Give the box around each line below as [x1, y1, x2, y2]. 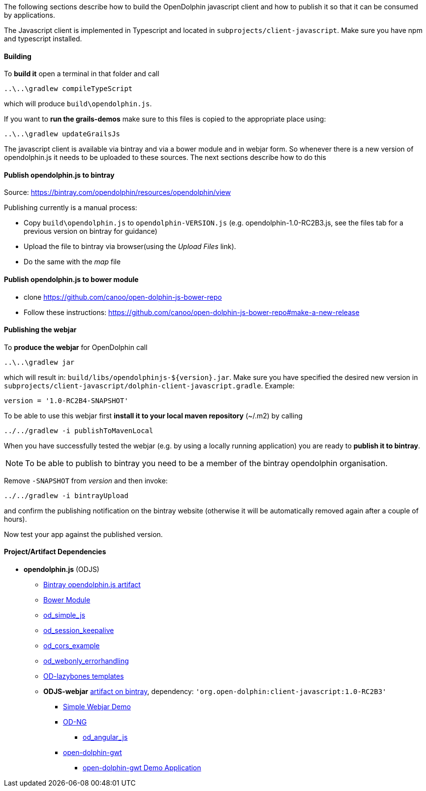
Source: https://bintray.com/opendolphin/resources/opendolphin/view [4, 188, 231, 197]
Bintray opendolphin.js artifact [43, 580, 141, 589]
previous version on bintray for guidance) [24, 227, 157, 236]
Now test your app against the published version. [4, 530, 163, 538]
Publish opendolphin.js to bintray [4, 170, 115, 179]
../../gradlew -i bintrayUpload [4, 491, 128, 500]
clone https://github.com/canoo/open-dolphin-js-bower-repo [24, 292, 222, 301]
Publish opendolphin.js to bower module [4, 275, 139, 284]
